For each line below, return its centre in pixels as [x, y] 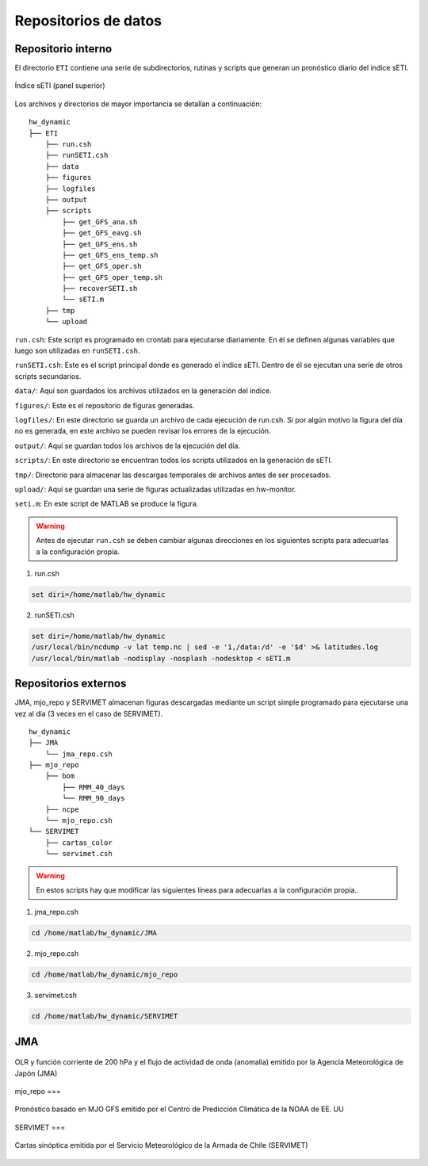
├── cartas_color [78, 843]
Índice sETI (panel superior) [60, 86]
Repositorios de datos [88, 21]
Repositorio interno [63, 49]
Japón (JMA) [36, 1073]
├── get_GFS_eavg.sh [102, 233]
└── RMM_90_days [94, 798]
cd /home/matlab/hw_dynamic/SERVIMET [105, 1016]
